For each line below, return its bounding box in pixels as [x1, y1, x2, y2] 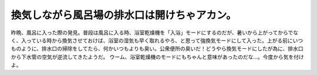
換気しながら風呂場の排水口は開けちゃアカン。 [11, 9, 237, 22]
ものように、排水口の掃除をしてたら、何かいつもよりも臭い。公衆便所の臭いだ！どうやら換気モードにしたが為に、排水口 [11, 45, 303, 52]
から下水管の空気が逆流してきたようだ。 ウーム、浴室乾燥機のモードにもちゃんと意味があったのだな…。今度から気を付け [11, 53, 305, 60]
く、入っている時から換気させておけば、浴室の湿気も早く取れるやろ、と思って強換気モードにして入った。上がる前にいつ [11, 37, 303, 44]
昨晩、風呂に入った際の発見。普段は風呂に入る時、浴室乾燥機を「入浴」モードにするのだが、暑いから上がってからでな [11, 29, 299, 36]
